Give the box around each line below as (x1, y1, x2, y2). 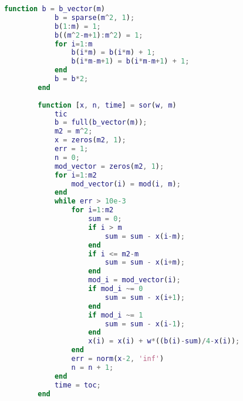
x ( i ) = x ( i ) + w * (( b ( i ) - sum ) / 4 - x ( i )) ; (88, 337, 240, 346)
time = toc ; (54, 380, 101, 389)
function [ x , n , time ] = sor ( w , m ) (38, 101, 177, 109)
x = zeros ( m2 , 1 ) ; (54, 136, 126, 145)
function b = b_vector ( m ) (4, 5, 105, 13)
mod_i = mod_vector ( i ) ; (88, 276, 181, 285)
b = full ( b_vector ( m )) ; (54, 118, 147, 127)
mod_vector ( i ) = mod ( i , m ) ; (71, 179, 181, 188)
